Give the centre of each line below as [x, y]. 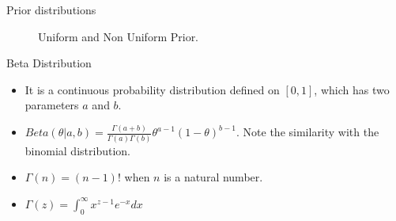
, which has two [352, 89]
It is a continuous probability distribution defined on [152, 89]
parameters [52, 105]
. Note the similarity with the [308, 132]
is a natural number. [213, 177]
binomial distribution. [77, 150]
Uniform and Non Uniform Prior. [119, 36]
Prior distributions [51, 10]
